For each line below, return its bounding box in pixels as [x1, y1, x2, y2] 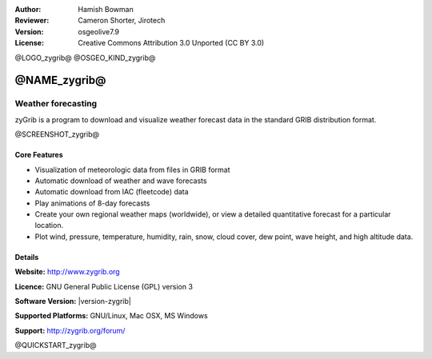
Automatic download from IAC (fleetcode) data [34, 187, 189, 197]
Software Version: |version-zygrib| [14, 297, 131, 306]
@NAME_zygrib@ [14, 74, 106, 87]
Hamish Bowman [78, 5, 134, 14]
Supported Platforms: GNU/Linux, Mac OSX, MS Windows [14, 311, 208, 321]
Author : [14, 5, 42, 14]
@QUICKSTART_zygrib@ [14, 341, 97, 350]
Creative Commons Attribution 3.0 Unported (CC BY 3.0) [78, 38, 265, 48]
